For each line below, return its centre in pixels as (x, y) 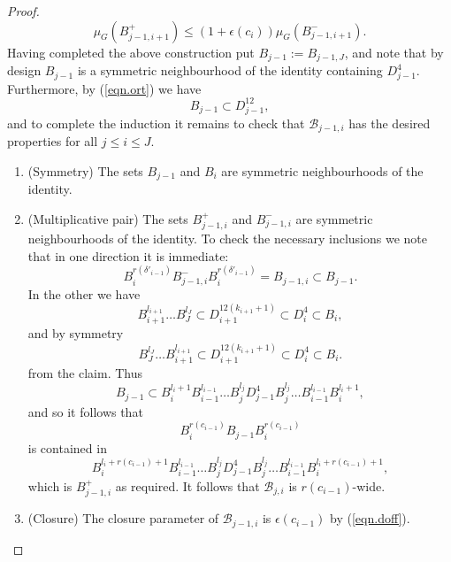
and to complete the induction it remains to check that (156, 123)
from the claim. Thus (85, 373)
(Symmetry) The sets (85, 170)
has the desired (390, 123)
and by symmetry (76, 333)
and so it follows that (85, 411)
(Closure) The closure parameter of (123, 518)
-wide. (369, 486)
